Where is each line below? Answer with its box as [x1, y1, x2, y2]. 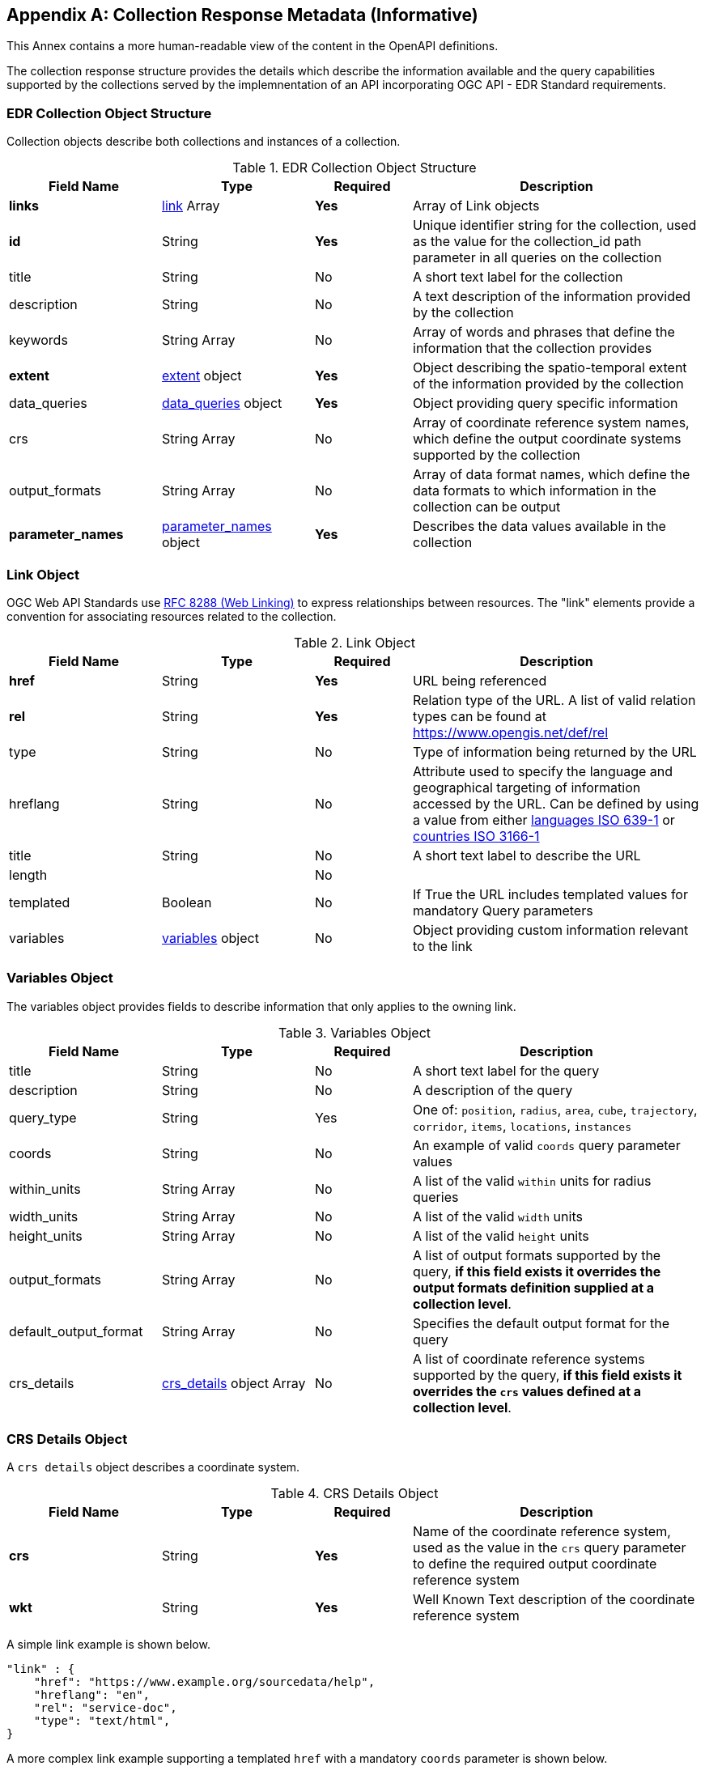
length [9, 866, 48, 883]
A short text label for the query [413, 1062, 600, 1079]
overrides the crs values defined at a [413, 1382, 642, 1399]
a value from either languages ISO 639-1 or [413, 811, 675, 828]
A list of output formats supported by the [413, 1246, 661, 1263]
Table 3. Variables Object [278, 1024, 431, 1041]
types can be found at [413, 707, 546, 724]
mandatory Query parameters [413, 902, 593, 919]
